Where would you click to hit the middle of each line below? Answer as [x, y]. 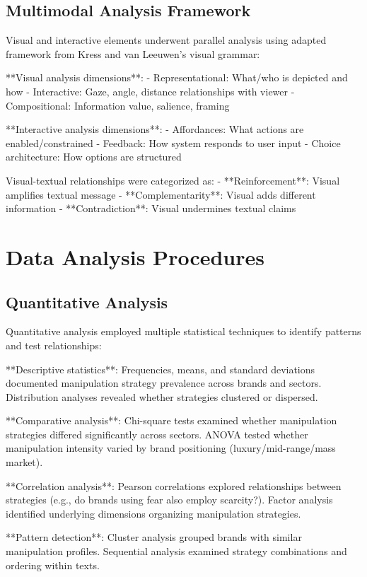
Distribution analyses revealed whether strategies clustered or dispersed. [162, 396]
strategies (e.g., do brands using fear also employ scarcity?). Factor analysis [169, 500]
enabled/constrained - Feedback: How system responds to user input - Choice [173, 142]
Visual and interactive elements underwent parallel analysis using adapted [166, 40]
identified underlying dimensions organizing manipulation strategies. [153, 513]
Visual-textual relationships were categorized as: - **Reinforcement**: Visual [173, 180]
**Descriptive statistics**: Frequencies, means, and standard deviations [161, 369]
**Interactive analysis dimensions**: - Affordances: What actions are [155, 129]
